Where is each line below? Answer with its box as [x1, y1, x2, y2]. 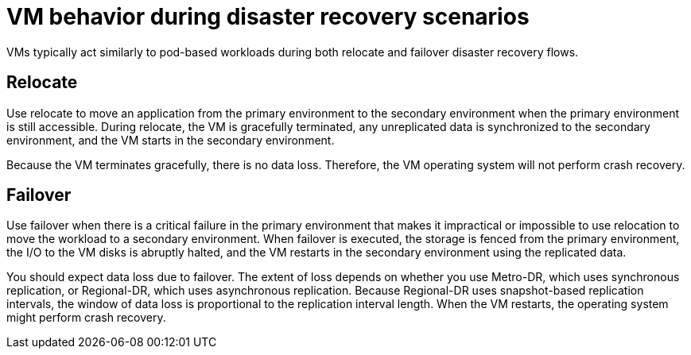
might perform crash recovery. [6, 311, 166, 325]
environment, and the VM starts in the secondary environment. [6, 133, 335, 147]
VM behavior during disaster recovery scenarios [6, 3, 530, 30]
